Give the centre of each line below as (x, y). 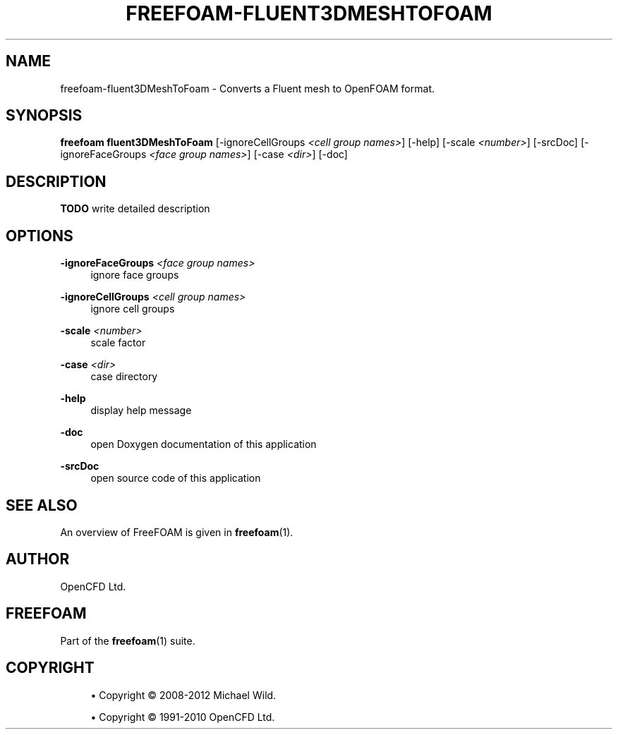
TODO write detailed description (135, 209)
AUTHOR (38, 559)
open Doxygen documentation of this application (204, 444)
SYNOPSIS (44, 116)
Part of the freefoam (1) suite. (128, 640)
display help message (141, 411)
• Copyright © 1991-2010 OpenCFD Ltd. (183, 717)
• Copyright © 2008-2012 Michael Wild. (183, 695)
